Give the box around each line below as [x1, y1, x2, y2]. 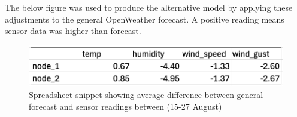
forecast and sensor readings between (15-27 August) [29, 100, 222, 112]
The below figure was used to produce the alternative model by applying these [5, 1, 293, 13]
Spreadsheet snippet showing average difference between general [29, 88, 263, 101]
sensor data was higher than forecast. [5, 24, 141, 37]
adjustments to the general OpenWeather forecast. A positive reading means [5, 13, 284, 25]
